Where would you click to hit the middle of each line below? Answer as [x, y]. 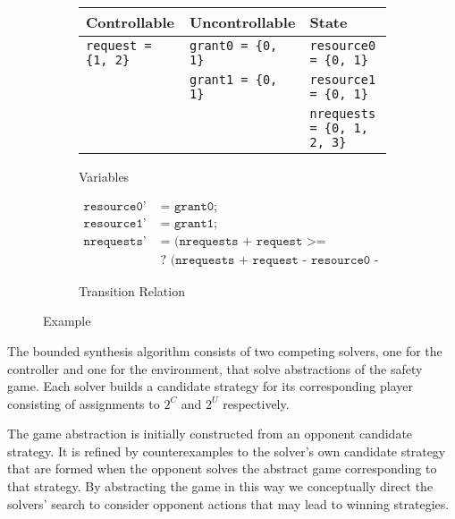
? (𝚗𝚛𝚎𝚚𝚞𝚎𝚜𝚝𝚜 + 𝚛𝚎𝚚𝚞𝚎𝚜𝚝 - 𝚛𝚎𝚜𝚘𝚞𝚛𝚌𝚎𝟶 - [270, 260]
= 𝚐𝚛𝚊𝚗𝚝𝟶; [189, 206]
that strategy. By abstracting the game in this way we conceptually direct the [220, 486]
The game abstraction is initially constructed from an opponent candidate [210, 434]
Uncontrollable [243, 22]
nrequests [343, 114]
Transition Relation [132, 290]
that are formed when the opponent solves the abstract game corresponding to [222, 468]
